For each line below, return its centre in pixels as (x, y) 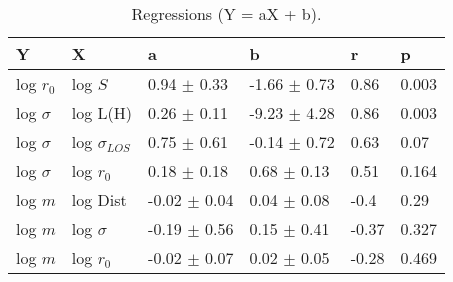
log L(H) (102, 112)
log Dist (99, 199)
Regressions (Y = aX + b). (226, 13)
